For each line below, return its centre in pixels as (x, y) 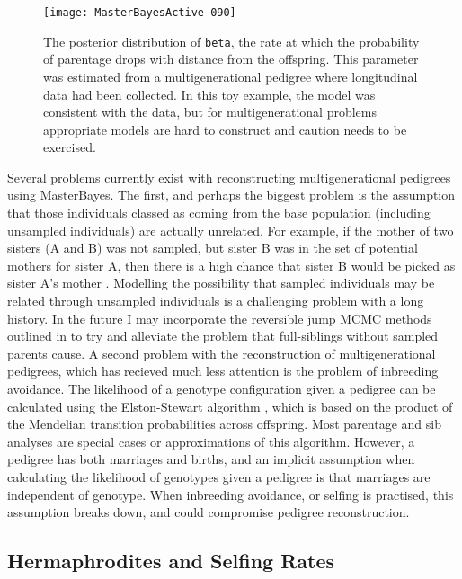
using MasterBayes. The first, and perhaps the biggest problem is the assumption (231, 195)
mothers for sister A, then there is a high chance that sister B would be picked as (231, 265)
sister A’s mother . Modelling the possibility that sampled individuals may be (221, 283)
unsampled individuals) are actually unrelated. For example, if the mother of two (231, 230)
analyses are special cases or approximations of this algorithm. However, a (211, 441)
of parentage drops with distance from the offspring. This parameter (231, 59)
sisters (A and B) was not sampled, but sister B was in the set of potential (213, 248)
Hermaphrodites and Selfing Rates (171, 561)
